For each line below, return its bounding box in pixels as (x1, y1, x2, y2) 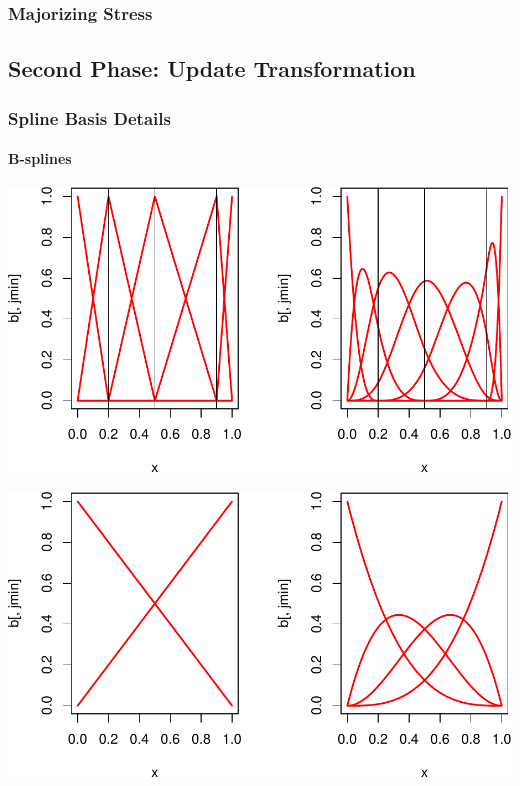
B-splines (8, 148, 72, 169)
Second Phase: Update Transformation (8, 53, 416, 84)
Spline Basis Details (8, 105, 171, 130)
